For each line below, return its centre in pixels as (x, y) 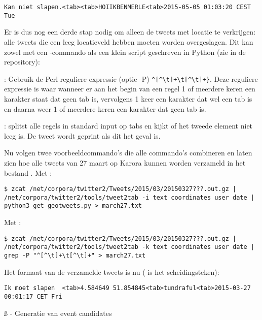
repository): (22, 62)
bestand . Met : (28, 172)
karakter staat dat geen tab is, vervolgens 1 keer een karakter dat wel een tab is (128, 98)
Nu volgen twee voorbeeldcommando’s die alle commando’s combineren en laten (128, 153)
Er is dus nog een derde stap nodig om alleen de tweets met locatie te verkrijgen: (130, 32)
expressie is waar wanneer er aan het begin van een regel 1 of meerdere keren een (130, 89)
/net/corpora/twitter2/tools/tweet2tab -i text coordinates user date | (129, 197)
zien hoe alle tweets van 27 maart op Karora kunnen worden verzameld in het (125, 162)
